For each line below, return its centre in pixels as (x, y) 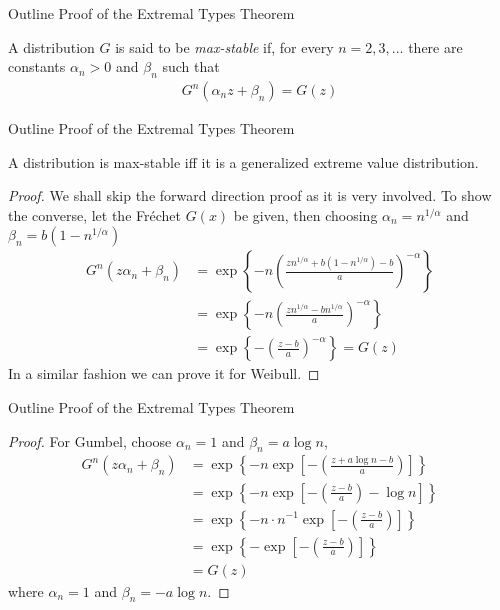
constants (37, 66)
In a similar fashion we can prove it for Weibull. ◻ (164, 373)
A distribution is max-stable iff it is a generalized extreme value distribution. (243, 161)
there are (435, 46)
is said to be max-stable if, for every (224, 46)
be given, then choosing (305, 214)
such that (191, 66)
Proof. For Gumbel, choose (90, 440)
